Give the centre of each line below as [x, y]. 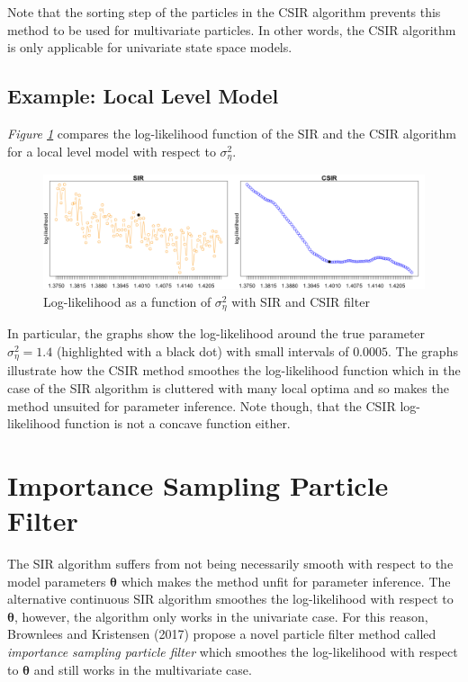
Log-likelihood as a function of [127, 301]
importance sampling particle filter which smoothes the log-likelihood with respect [233, 651]
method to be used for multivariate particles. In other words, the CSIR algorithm [232, 29]
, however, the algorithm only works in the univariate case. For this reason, [221, 616]
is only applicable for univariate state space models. [150, 47]
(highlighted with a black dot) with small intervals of [202, 350]
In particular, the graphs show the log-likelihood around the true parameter [216, 333]
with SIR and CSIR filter [301, 301]
